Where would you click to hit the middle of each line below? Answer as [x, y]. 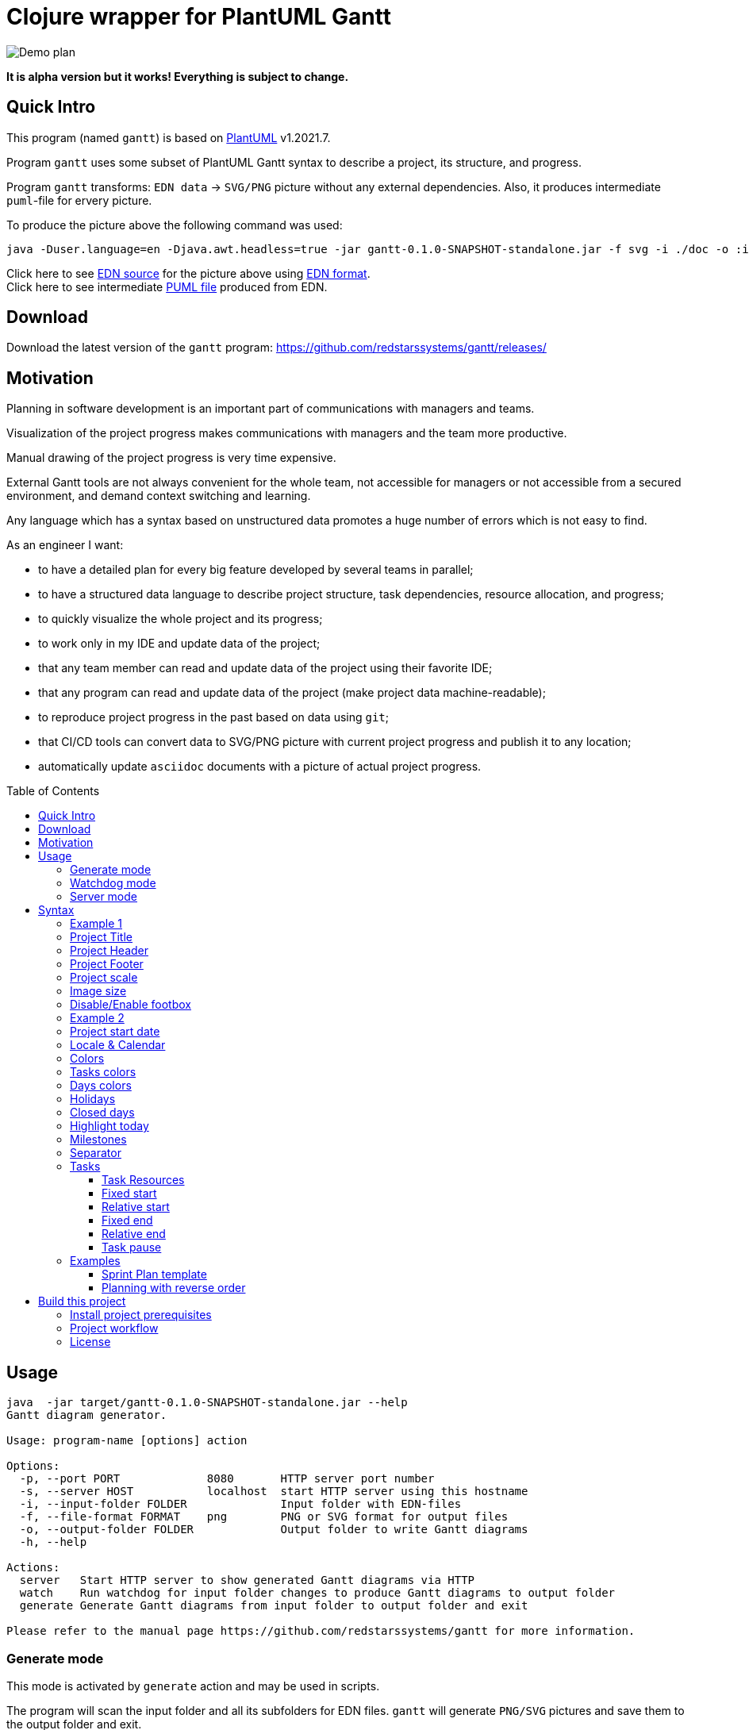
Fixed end [127, 1221]
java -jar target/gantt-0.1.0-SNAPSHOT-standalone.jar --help [207, 1403]
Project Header [109, 951]
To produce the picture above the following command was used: [175, 225]
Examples [95, 1261]
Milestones [98, 1140]
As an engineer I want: [65, 545]
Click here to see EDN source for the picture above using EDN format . [188, 273]
